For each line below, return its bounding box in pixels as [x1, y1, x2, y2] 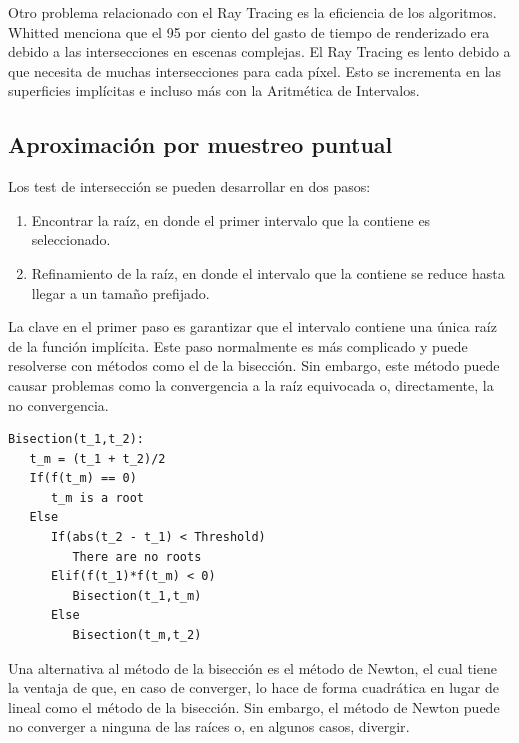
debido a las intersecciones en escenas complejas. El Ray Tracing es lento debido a [8, 41, 511, 62]
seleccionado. [31, 229, 111, 250]
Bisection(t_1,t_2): [8, 432, 145, 447]
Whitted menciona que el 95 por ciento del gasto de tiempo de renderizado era [8, 21, 490, 42]
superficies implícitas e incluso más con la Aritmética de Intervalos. [8, 80, 420, 101]
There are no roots [72, 549, 202, 564]
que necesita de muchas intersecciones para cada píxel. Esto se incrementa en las [8, 60, 502, 81]
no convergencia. [8, 394, 109, 415]
